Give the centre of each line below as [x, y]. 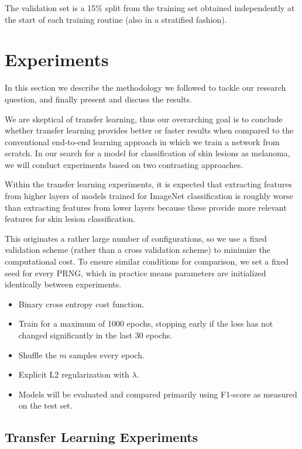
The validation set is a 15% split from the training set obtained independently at [150, 8]
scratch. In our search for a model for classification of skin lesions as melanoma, [147, 153]
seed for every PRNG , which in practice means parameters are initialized [135, 273]
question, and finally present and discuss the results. [98, 99]
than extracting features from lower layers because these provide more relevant [146, 207]
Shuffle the [37, 354]
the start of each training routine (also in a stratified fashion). [116, 19]
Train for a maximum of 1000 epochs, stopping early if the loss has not [146, 323]
